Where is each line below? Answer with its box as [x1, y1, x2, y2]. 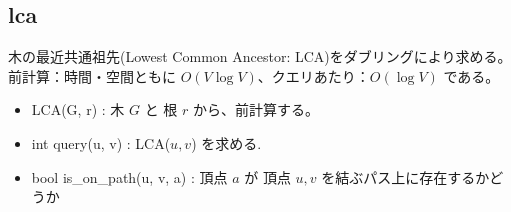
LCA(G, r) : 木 [31, 99, 125, 120]
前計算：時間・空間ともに [8, 65, 176, 86]
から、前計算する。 [192, 99, 319, 120]
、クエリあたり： [257, 65, 370, 86]
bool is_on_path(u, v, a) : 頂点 [31, 166, 228, 187]
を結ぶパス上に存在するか [321, 166, 490, 187]
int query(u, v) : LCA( [31, 132, 171, 153]
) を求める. [191, 132, 262, 153]
